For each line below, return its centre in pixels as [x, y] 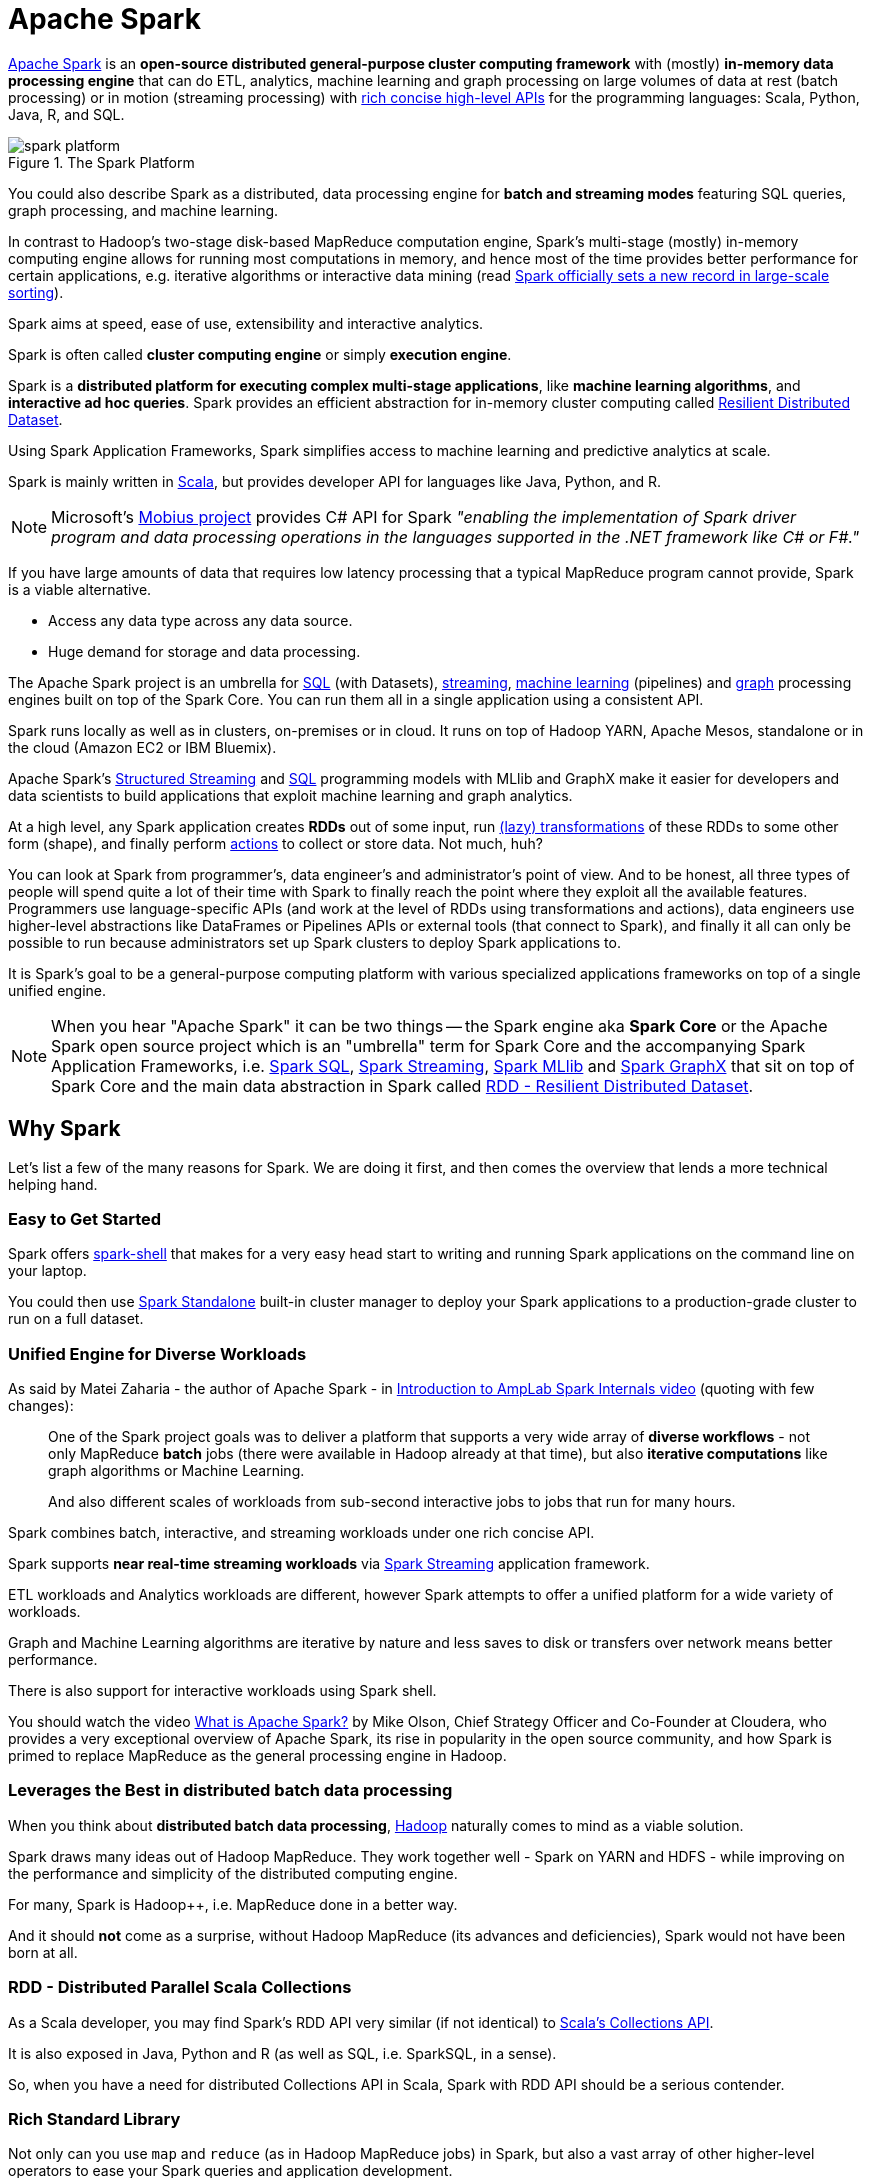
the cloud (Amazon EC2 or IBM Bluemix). [142, 747]
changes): [41, 1406]
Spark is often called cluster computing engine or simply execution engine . [260, 354]
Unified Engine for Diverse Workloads [157, 1353]
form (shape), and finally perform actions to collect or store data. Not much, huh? [275, 843]
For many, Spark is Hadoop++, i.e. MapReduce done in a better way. [233, 1904]
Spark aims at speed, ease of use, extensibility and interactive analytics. [246, 323]
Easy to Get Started [85, 1218]
